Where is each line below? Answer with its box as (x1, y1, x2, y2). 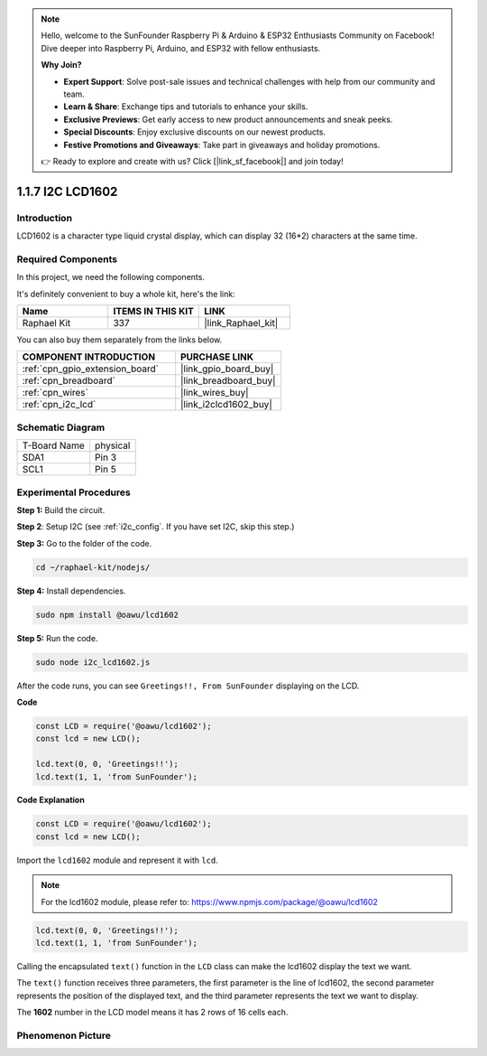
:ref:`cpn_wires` (22, 387, 89, 399)
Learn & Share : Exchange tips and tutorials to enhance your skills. (63, 101, 308, 112)
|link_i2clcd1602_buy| (180, 398, 272, 411)
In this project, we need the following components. (16, 272, 205, 283)
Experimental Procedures (16, 486, 131, 499)
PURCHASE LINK (180, 350, 254, 363)
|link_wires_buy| (180, 387, 249, 399)
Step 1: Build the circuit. (16, 504, 106, 515)
